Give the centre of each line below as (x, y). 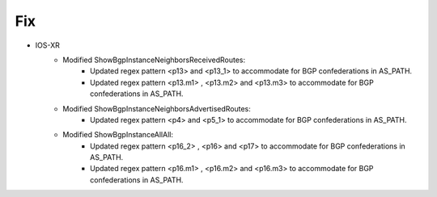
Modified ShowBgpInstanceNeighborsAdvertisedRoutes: (157, 108)
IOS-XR (47, 45)
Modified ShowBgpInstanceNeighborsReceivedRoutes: (154, 60)
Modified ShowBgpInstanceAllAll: (118, 135)
